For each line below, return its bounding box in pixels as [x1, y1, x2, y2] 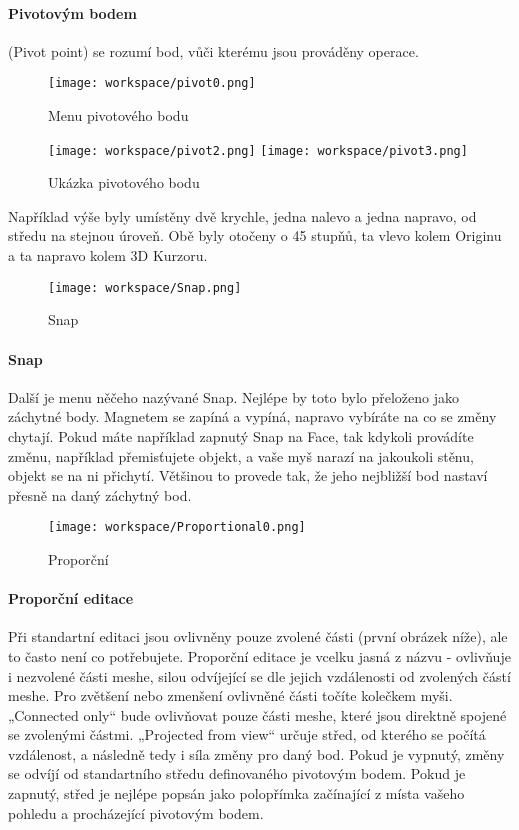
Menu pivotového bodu [48, 105, 189, 126]
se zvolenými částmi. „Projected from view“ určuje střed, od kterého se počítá [8, 724, 486, 745]
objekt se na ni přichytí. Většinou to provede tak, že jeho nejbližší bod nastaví [8, 465, 488, 486]
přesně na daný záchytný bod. [8, 484, 192, 505]
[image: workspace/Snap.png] [48, 280, 242, 295]
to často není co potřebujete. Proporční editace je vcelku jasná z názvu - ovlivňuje [8, 645, 511, 666]
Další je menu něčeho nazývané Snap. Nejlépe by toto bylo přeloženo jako [8, 386, 460, 407]
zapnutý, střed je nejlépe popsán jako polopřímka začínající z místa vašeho [8, 783, 465, 804]
